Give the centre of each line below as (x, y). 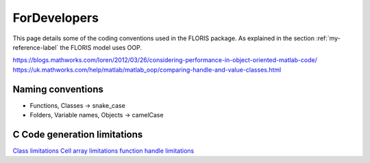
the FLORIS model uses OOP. (101, 47)
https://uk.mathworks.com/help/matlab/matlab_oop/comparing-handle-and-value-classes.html (147, 70)
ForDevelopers (56, 18)
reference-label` (36, 47)
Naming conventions (58, 89)
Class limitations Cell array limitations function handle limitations (103, 151)
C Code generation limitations (78, 134)
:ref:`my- (328, 38)
